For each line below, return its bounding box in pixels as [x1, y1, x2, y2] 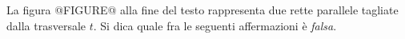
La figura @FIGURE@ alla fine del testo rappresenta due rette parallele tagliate [6, 2, 399, 18]
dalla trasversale [6, 17, 86, 33]
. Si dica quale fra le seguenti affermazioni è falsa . [93, 17, 337, 33]
